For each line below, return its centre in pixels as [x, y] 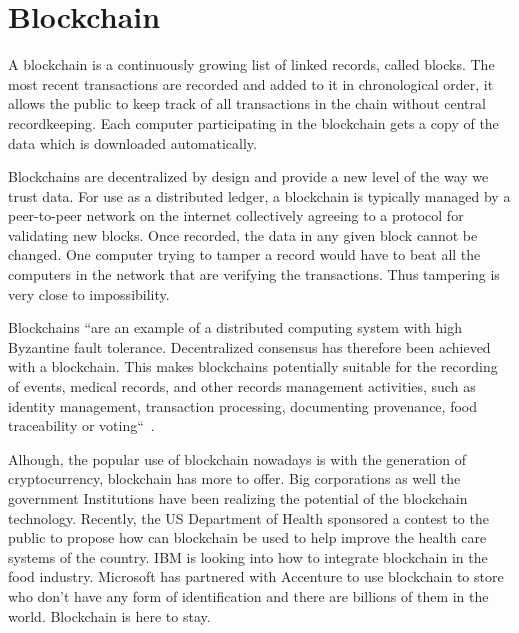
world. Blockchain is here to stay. [109, 615]
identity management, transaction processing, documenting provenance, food [242, 405]
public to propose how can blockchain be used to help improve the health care [247, 537]
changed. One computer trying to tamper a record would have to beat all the [244, 254]
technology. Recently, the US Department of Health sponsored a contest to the [248, 517]
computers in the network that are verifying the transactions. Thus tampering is [254, 274]
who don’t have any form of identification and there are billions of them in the [248, 595]
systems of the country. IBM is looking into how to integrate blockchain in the [248, 556]
